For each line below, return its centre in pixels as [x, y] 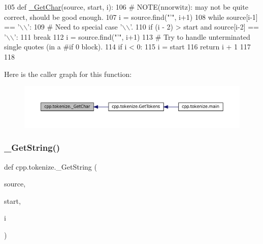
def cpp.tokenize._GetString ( [51, 166]
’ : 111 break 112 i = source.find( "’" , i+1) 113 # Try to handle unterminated [132, 36]
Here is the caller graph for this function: [68, 74]
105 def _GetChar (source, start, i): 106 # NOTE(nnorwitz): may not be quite [126, 7]
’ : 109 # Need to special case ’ [75, 27]
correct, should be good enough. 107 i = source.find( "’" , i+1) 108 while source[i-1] [131, 17]
